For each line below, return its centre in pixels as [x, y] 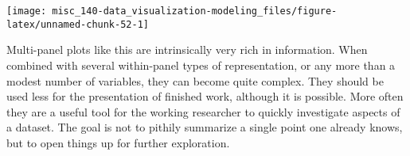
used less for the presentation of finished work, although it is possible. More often [205, 96]
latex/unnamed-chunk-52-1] [78, 24]
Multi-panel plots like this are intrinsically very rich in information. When [187, 49]
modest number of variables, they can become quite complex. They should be [195, 80]
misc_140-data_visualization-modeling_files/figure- [195, 11]
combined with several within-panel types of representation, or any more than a [201, 65]
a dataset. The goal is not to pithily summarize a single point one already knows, [205, 127]
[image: [27, 11]
